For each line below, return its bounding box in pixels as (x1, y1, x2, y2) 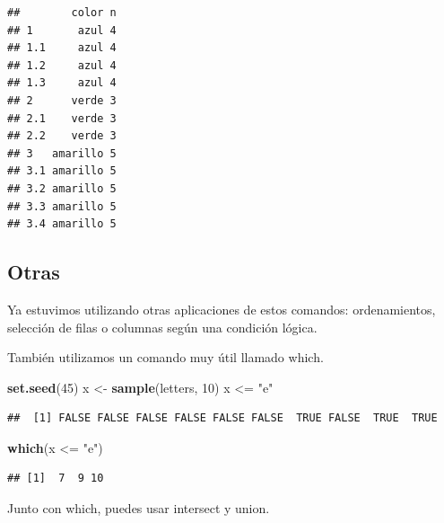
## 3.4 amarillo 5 (7, 217, 117, 231)
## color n (7, 6, 117, 19)
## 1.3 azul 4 (7, 76, 117, 90)
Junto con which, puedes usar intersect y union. (7, 499, 270, 518)
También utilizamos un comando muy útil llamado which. (7, 348, 324, 367)
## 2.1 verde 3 (7, 111, 117, 125)
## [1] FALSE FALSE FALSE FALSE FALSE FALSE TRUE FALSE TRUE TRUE (7, 412, 438, 425)
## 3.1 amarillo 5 (7, 164, 117, 178)
